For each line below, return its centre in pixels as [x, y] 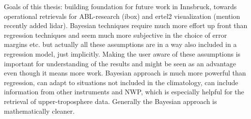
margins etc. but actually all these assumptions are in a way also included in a [120, 44]
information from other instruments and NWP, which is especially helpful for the [124, 92]
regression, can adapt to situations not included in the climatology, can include [121, 82]
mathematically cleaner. [39, 111]
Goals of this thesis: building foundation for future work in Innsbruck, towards [120, 6]
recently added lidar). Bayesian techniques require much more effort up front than [126, 25]
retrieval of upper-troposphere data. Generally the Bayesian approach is [110, 101]
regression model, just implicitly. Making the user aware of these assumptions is [122, 53]
